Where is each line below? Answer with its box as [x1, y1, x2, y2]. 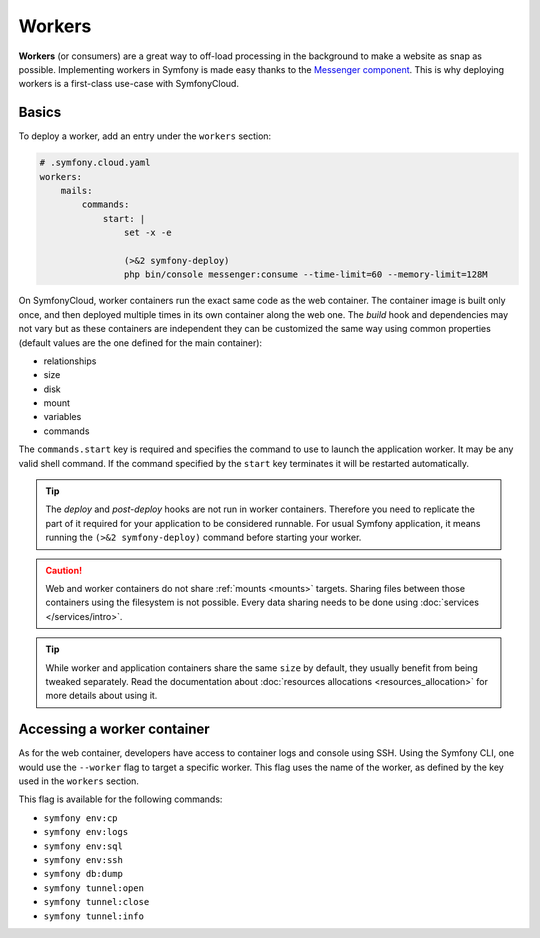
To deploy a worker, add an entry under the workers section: [18, 130, 272, 142]
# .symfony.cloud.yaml [39, 157, 151, 169]
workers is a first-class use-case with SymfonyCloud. [18, 78, 240, 90]
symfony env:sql [43, 840, 124, 852]
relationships [43, 355, 97, 367]
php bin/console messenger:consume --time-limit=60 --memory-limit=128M [123, 269, 489, 280]
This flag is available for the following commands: [18, 793, 223, 805]
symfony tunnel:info [43, 910, 145, 922]
